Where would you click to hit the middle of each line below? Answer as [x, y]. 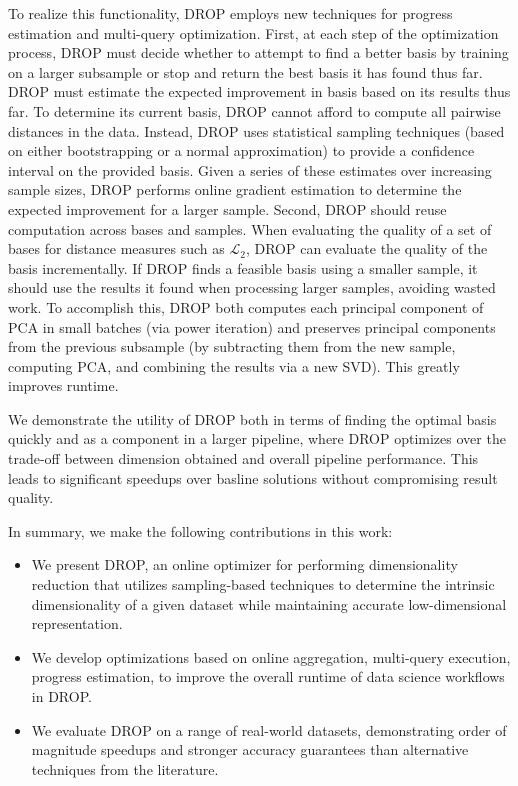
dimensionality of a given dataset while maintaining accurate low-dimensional [269, 603]
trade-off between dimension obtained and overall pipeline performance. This [243, 458]
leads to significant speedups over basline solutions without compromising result [253, 477]
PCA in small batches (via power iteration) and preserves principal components [252, 326]
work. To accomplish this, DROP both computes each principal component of [246, 306]
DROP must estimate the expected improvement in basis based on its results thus [259, 91]
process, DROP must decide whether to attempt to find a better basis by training [258, 52]
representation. [77, 623]
